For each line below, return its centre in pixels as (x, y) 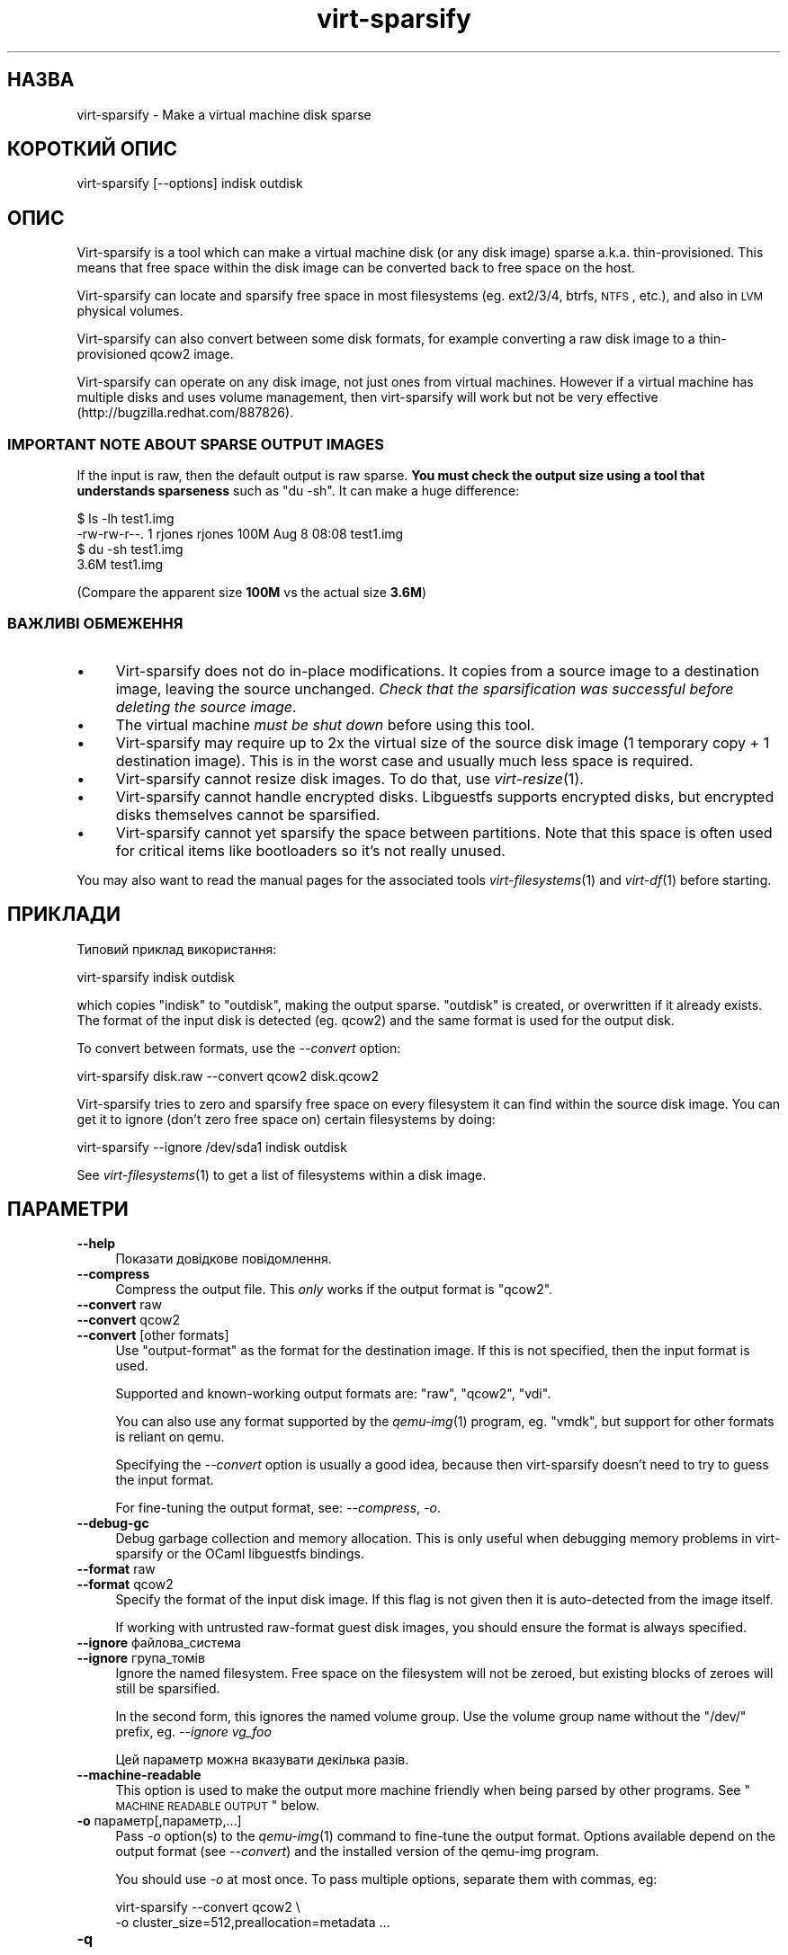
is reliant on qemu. (170, 1437)
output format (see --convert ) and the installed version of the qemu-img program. (358, 1852)
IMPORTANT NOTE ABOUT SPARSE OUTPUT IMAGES (196, 444)
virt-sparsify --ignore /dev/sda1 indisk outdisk (212, 1147)
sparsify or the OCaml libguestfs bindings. (240, 1554)
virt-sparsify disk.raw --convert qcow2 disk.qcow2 (228, 1076)
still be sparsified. (168, 1689)
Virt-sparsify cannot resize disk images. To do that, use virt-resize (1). (349, 778)
